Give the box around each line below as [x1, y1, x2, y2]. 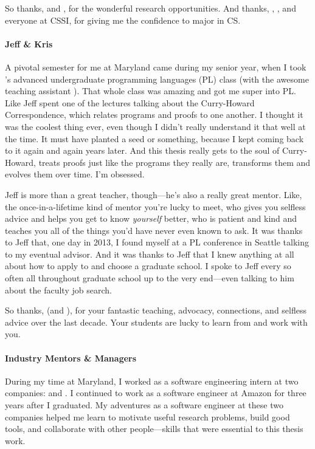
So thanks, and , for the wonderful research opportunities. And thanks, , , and [5, 2, 296, 14]
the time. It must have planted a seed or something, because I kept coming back [5, 132, 304, 145]
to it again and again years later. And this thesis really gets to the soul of [5, 144, 280, 157]
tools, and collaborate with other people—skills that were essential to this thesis [5, 422, 303, 435]
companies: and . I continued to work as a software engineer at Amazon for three [5, 386, 306, 399]
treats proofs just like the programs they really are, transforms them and [38, 156, 311, 168]
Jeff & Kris [5, 37, 53, 50]
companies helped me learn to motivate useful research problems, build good [5, 410, 290, 423]
